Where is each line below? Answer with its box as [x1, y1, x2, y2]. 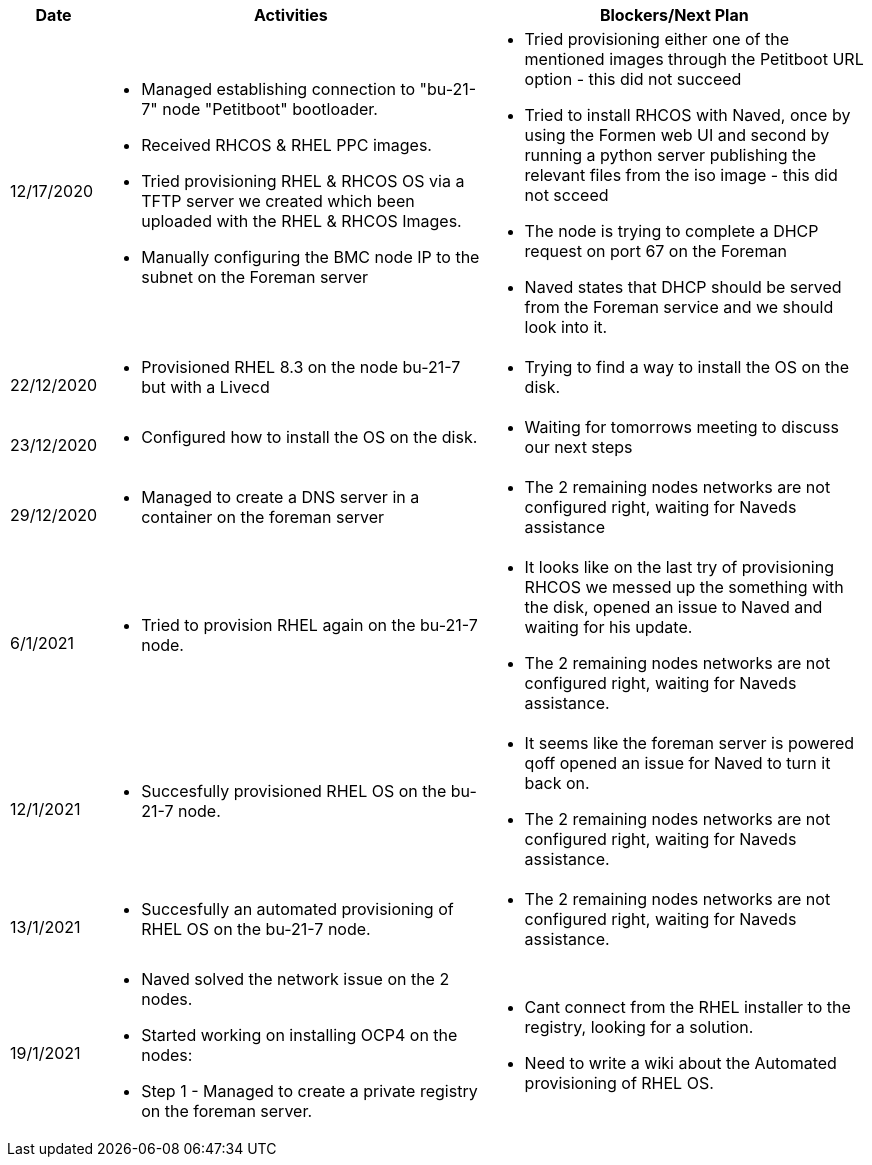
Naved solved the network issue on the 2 [141, 969, 450, 989]
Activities [253, 5, 328, 25]
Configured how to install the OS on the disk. [141, 427, 478, 447]
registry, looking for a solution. [524, 1017, 754, 1037]
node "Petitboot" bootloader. [162, 99, 378, 119]
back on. [524, 773, 590, 793]
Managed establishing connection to [141, 79, 416, 99]
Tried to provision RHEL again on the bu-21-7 [141, 615, 478, 635]
